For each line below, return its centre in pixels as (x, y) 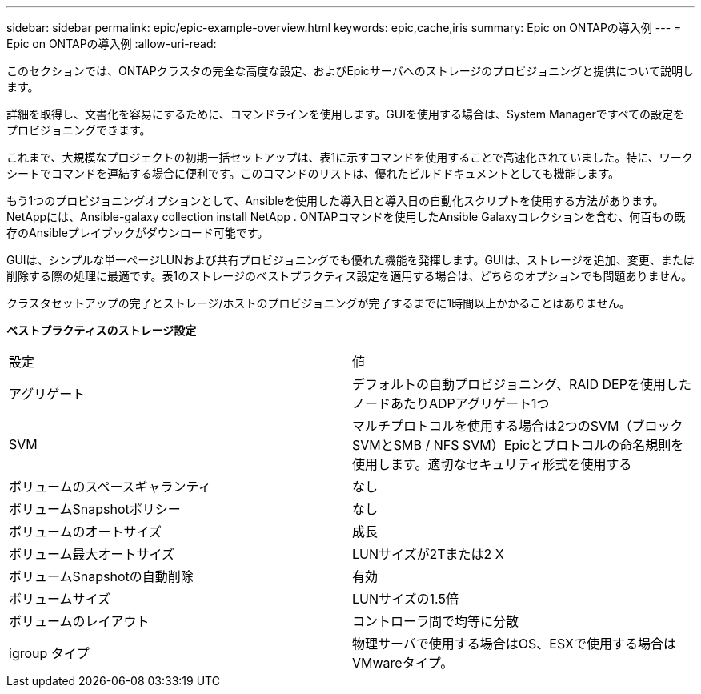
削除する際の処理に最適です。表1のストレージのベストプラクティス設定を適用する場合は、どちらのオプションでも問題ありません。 (350, 276)
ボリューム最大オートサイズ (92, 554)
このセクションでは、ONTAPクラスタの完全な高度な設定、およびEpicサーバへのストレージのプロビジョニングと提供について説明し (350, 71)
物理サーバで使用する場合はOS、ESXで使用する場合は (514, 644)
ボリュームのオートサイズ (86, 532)
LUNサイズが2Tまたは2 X (428, 554)
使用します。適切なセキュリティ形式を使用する (492, 464)
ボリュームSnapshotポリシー (95, 509)
